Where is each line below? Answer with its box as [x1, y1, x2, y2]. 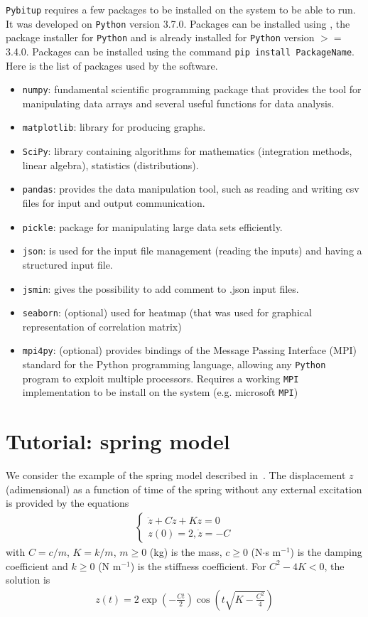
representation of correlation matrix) [22, 318, 182, 333]
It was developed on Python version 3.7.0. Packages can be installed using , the [6, 16, 350, 31]
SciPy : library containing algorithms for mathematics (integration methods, [22, 144, 352, 159]
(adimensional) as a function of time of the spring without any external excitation [6, 481, 362, 496]
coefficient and [6, 558, 68, 573]
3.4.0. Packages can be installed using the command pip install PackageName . [6, 43, 355, 58]
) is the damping [290, 544, 362, 559]
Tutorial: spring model [6, 426, 230, 456]
